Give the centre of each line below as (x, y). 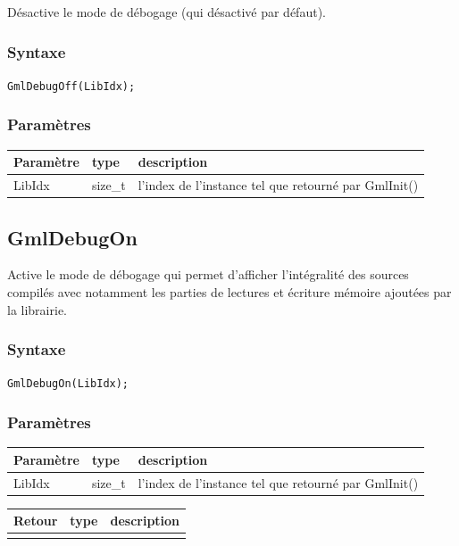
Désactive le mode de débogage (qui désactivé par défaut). (167, 12)
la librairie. (37, 309)
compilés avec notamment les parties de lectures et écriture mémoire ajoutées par (229, 291)
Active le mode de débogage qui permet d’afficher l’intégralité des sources (208, 274)
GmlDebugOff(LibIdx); (71, 86)
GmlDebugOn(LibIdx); (68, 384)
